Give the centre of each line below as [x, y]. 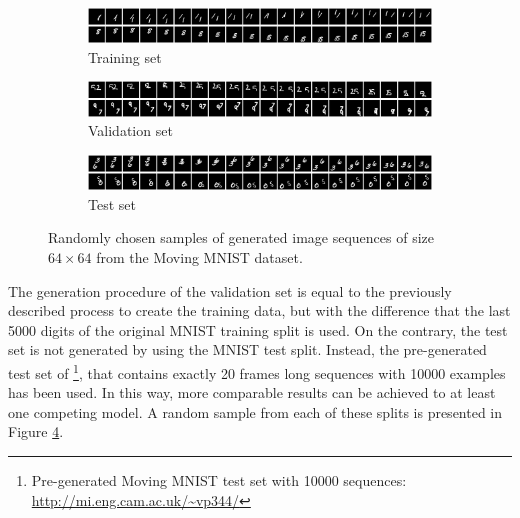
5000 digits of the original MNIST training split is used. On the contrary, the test [258, 329]
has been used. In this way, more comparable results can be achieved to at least [252, 392]
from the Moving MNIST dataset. [199, 256]
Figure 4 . [36, 431]
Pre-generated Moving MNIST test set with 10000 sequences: [219, 479]
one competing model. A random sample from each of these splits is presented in [255, 411]
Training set [125, 56]
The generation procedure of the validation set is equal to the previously [230, 290]
